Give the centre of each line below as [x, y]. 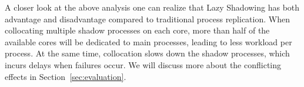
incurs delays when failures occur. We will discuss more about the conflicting [143, 64]
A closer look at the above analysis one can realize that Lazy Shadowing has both [152, 7]
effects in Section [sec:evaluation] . [66, 76]
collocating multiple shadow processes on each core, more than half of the [137, 30]
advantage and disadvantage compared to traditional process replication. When [147, 19]
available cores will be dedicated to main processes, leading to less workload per [148, 41]
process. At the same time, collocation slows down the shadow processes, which [147, 53]
